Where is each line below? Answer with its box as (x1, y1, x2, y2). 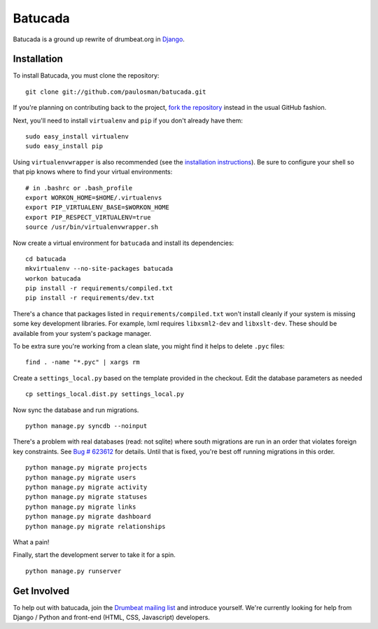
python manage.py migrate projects (25, 464, 148, 472)
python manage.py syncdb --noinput (25, 422, 148, 430)
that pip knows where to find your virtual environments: (13, 168, 173, 176)
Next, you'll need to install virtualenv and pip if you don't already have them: (13, 116, 243, 125)
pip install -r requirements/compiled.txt (25, 284, 174, 292)
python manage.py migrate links (25, 502, 136, 511)
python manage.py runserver (25, 567, 122, 575)
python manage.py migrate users (25, 473, 136, 481)
